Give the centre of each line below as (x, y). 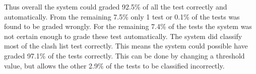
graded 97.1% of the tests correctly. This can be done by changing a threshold (124, 55)
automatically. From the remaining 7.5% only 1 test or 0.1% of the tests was (122, 16)
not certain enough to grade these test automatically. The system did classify (123, 36)
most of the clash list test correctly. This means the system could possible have (126, 46)
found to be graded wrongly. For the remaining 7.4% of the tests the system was (128, 26)
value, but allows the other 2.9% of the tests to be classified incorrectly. (114, 65)
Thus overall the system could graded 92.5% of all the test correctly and (116, 6)
